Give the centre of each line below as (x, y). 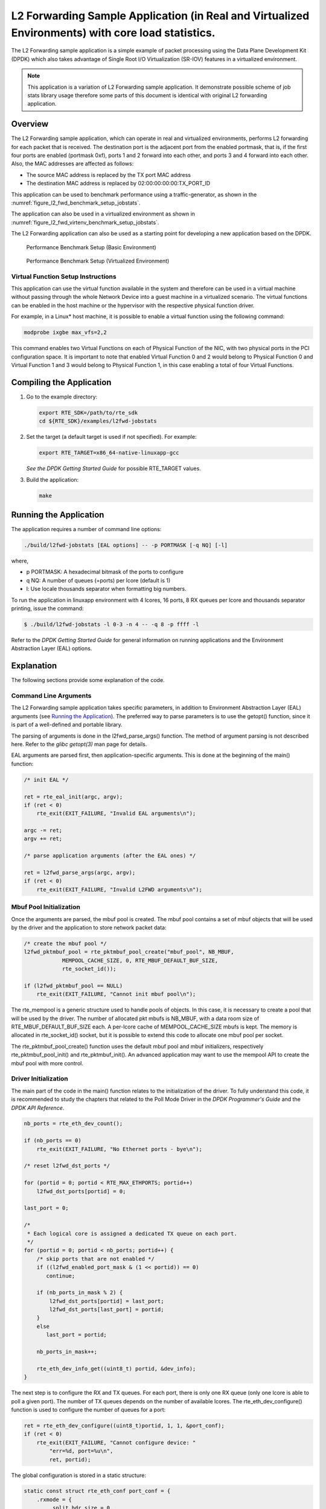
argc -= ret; (43, 831)
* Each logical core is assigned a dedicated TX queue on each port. (133, 1233)
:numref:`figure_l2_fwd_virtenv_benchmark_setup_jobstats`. (85, 222)
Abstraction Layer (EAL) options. (52, 648)
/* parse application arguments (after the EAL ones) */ (110, 856)
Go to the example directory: (62, 397)
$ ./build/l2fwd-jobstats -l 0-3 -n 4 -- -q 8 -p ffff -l (111, 624)
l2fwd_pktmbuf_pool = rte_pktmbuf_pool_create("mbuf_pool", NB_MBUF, (129, 952)
